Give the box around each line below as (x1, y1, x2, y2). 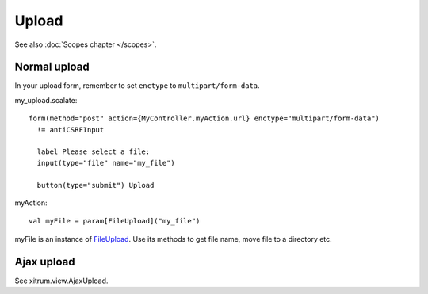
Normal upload (14, 60, 90, 74)
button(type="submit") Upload (36, 181, 155, 189)
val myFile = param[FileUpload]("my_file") (29, 216, 201, 226)
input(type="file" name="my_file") (36, 158, 176, 167)
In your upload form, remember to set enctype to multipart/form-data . (14, 81, 261, 90)
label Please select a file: (36, 147, 151, 156)
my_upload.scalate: (14, 95, 78, 105)
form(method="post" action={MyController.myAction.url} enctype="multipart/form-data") (29, 114, 380, 123)
